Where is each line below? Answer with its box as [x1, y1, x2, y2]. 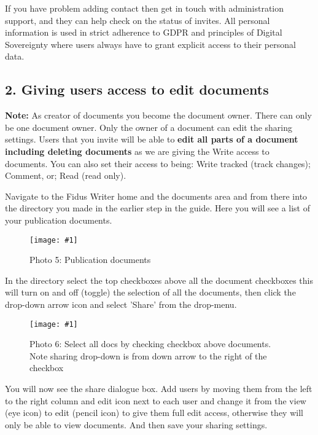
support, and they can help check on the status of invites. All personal [5, 14, 270, 26]
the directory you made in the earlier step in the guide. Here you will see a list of [5, 202, 310, 214]
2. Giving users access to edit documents [5, 80, 269, 99]
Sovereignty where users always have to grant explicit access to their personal [5, 37, 296, 50]
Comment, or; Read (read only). [5, 169, 126, 182]
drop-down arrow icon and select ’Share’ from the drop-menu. [5, 297, 237, 310]
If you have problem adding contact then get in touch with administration [5, 2, 284, 14]
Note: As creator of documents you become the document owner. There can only [5, 109, 312, 122]
